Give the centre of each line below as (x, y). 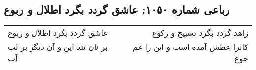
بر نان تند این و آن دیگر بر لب (58, 47)
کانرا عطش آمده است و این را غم (191, 47)
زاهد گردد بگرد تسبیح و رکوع (200, 33)
